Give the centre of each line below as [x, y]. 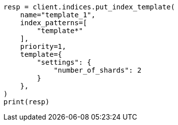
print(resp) [27, 102]
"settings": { [64, 62]
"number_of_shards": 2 [98, 70]
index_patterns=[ [54, 23]
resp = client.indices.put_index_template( [89, 7]
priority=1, [43, 46]
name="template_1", [58, 15]
